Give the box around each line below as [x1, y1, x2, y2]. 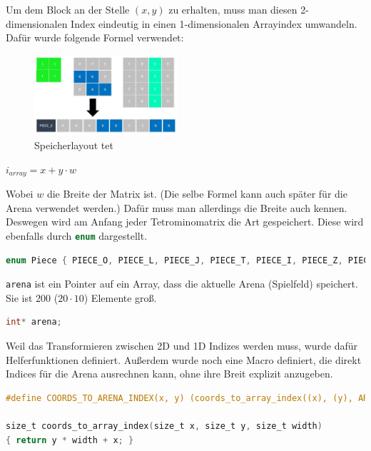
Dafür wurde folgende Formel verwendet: [6, 30, 184, 45]
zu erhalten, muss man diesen [168, 2, 298, 16]
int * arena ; [6, 317, 62, 328]
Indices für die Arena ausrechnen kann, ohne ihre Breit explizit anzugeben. [6, 366, 333, 381]
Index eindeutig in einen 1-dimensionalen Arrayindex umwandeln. [71, 16, 357, 31]
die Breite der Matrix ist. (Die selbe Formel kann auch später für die [46, 186, 347, 201]
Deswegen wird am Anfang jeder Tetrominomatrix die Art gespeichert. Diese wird [6, 214, 364, 229]
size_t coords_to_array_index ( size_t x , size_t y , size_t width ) [6, 420, 322, 431]
